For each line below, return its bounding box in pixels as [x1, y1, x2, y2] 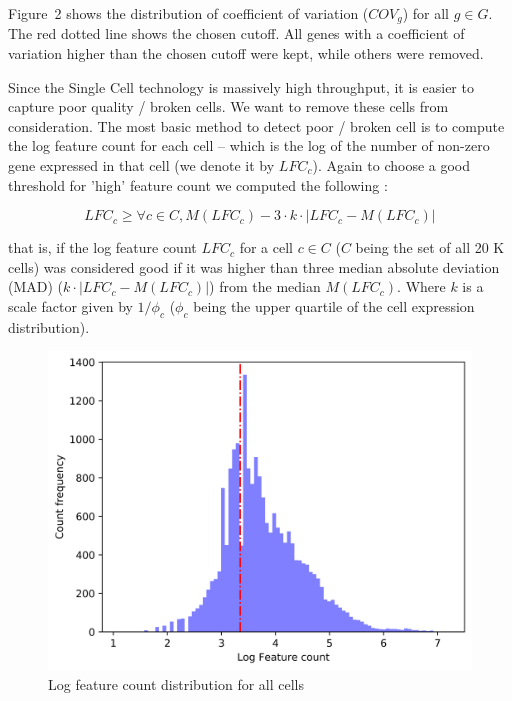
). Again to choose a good [312, 155, 471, 176]
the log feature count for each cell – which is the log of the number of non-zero [8, 135, 490, 156]
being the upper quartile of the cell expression [193, 295, 475, 316]
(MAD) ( [8, 276, 64, 297]
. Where [397, 276, 446, 297]
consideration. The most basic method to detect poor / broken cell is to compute [8, 115, 505, 136]
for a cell [239, 237, 293, 258]
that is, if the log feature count [8, 237, 197, 258]
